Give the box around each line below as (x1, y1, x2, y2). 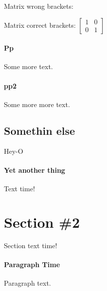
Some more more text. (4, 99, 70, 109)
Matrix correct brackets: (4, 19, 76, 30)
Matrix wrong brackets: (4, 1, 73, 11)
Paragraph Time (4, 259, 60, 269)
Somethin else (4, 123, 75, 138)
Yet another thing (4, 164, 65, 175)
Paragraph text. (4, 278, 51, 288)
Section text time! (4, 240, 57, 250)
